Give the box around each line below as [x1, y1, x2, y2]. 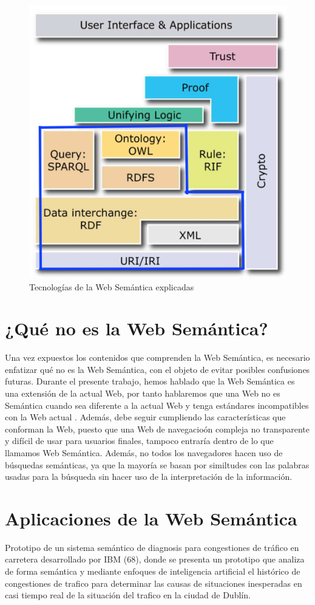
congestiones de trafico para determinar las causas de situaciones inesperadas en [5, 576, 302, 589]
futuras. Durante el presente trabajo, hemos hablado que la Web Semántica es [5, 375, 295, 388]
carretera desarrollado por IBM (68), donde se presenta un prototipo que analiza [5, 553, 305, 566]
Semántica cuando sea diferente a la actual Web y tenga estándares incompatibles [5, 398, 309, 411]
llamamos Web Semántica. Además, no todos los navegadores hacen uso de [5, 446, 283, 459]
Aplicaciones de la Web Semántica [5, 505, 297, 530]
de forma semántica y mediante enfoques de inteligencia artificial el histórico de [5, 565, 300, 578]
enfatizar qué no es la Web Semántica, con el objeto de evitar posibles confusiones [5, 363, 310, 375]
